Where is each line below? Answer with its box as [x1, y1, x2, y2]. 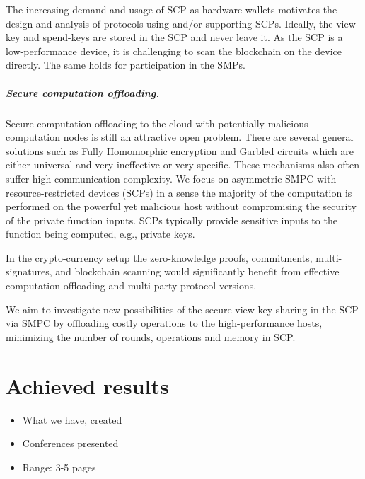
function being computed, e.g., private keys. [6, 226, 195, 241]
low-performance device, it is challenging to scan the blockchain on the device [6, 43, 342, 58]
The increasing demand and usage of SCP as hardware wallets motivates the [6, 2, 337, 16]
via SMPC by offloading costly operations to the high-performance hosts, [6, 316, 323, 330]
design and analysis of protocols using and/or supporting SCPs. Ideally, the [6, 16, 333, 30]
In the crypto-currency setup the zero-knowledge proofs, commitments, [6, 250, 313, 265]
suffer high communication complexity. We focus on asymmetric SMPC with [6, 171, 337, 185]
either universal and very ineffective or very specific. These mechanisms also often [6, 157, 359, 172]
